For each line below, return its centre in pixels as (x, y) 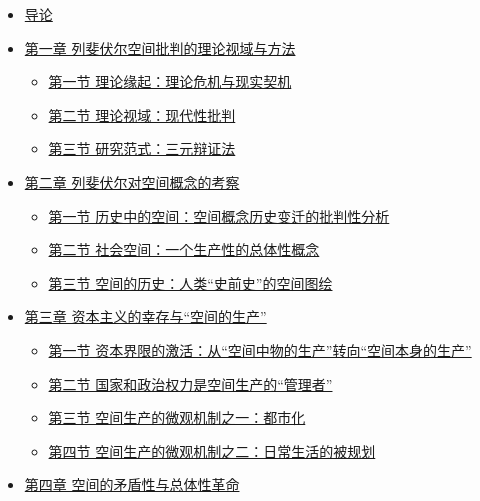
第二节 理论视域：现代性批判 (142, 114)
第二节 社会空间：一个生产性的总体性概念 (184, 249)
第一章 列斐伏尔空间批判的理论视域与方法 (160, 47)
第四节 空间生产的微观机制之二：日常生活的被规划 (212, 450)
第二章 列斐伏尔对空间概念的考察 (132, 181)
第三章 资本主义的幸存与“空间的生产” (145, 316)
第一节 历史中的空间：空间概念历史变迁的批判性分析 (219, 215)
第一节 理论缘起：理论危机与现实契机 (170, 81)
